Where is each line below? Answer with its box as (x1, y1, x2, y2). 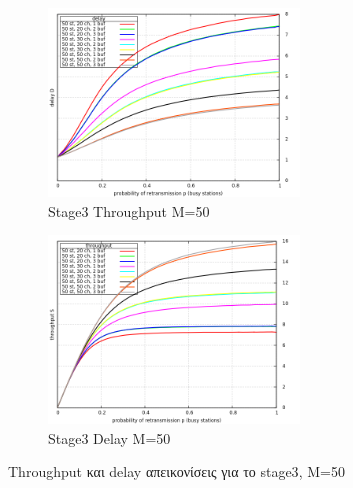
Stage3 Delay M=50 (48, 427, 171, 448)
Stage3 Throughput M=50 (48, 200, 210, 221)
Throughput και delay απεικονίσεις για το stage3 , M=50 (8, 461, 345, 482)
